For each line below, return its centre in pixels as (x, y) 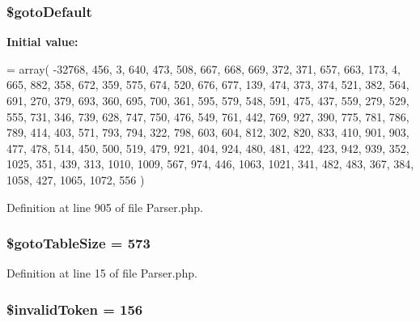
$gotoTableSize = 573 (78, 243)
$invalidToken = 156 (75, 309)
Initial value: (42, 42)
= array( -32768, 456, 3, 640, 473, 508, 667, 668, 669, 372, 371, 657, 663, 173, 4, (204, 68)
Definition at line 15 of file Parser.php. (102, 273)
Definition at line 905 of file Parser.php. (105, 207)
